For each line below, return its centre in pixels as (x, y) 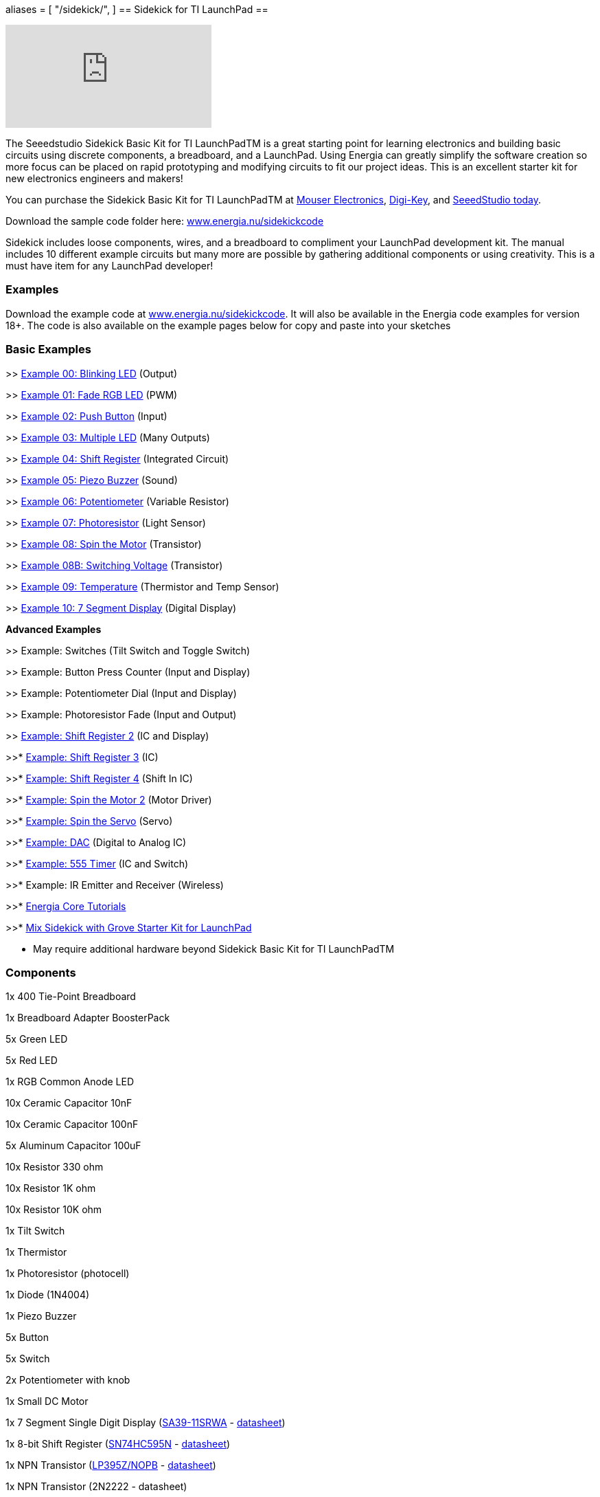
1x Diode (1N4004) (48, 1295)
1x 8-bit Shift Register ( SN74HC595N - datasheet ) (118, 1444)
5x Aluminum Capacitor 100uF (73, 1146)
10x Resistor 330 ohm (55, 1167)
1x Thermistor (36, 1252)
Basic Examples (48, 350)
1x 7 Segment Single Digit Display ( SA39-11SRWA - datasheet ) (146, 1423)
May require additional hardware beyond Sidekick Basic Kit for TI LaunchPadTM (214, 949)
